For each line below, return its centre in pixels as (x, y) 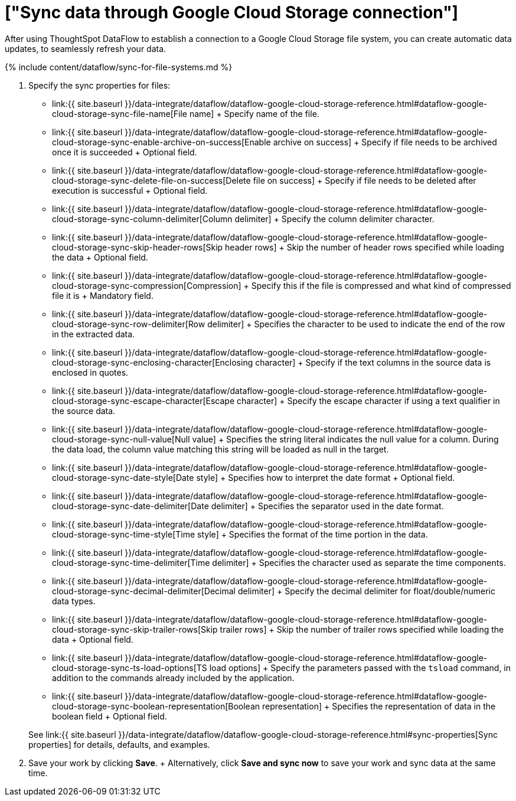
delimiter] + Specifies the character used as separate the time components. (359, 562)
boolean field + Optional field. (110, 716)
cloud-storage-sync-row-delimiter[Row (129, 324)
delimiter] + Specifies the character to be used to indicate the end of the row (356, 324)
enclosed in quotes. (90, 372)
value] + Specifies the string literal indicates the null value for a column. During (345, 439)
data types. (74, 601)
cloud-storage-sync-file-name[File (120, 113)
